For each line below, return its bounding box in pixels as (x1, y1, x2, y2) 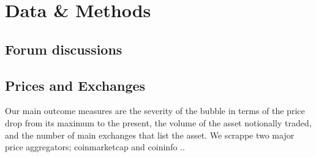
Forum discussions (5, 39, 122, 58)
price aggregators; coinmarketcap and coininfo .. (5, 140, 185, 153)
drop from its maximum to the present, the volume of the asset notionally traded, (5, 116, 312, 129)
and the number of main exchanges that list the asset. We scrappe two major (5, 128, 295, 141)
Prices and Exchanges (5, 75, 146, 94)
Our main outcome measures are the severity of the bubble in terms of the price (5, 104, 305, 117)
